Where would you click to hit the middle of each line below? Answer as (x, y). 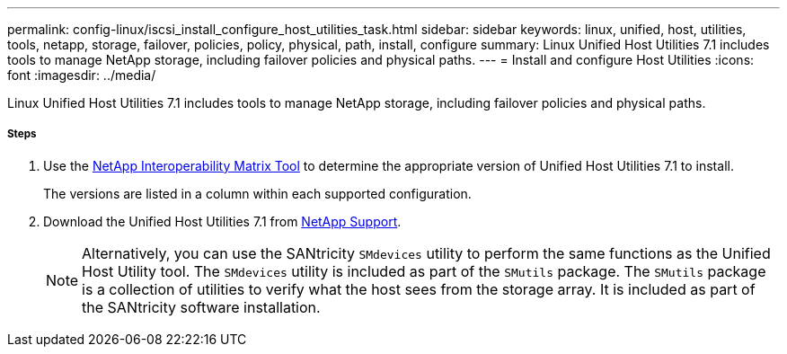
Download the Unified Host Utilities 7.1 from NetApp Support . (222, 221)
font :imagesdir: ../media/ (82, 75)
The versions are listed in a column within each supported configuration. (257, 193)
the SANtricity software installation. (201, 307)
